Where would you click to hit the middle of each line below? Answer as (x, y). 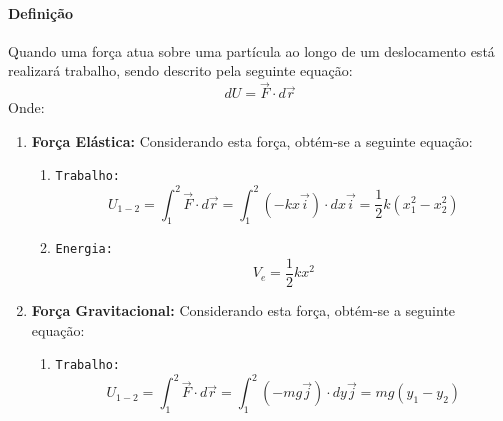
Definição (41, 12)
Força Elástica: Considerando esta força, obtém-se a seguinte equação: (252, 140)
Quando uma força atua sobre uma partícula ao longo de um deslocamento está (251, 50)
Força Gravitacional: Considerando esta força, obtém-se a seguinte (243, 310)
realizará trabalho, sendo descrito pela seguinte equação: (180, 70)
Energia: (84, 249)
